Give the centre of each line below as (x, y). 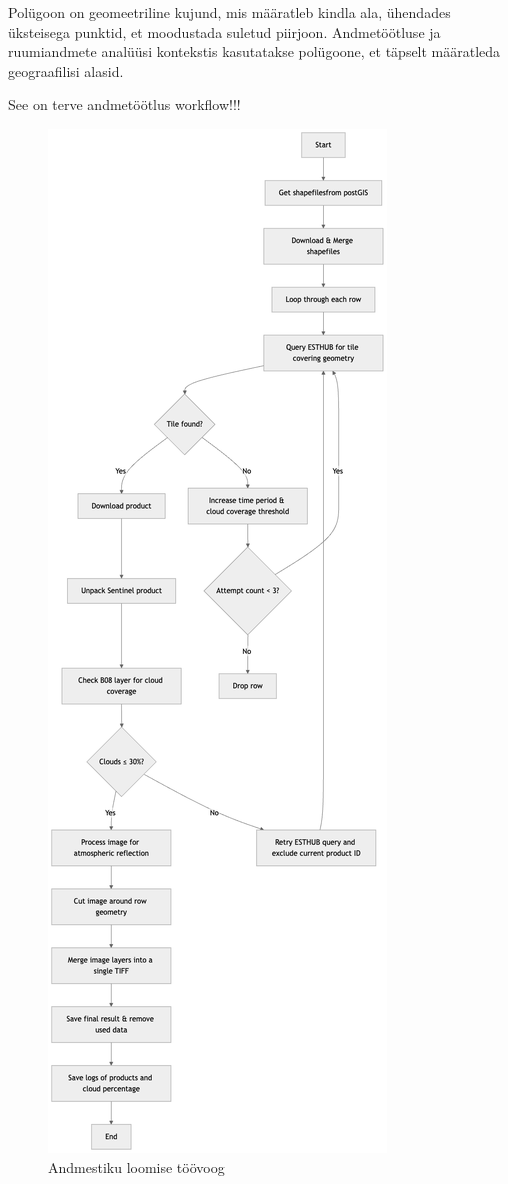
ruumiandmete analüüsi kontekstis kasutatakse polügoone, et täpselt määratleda (254, 51)
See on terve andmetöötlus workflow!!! (124, 104)
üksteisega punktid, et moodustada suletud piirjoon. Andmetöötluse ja (224, 31)
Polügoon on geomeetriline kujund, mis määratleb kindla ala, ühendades (229, 12)
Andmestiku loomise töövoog (136, 1166)
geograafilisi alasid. (66, 70)
